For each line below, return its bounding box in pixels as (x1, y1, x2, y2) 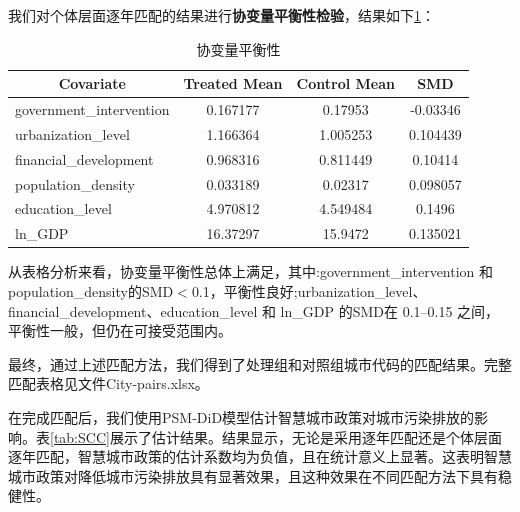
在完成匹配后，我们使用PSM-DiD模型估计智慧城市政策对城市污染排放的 (8, 406, 475, 427)
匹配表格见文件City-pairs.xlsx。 (8, 373, 209, 394)
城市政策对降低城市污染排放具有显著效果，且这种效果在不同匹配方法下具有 (8, 465, 498, 486)
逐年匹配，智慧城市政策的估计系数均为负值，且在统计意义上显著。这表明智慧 (8, 446, 512, 467)
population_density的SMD (8, 280, 174, 301)
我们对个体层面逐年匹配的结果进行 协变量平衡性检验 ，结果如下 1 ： (8, 5, 435, 25)
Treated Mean (183, 73, 283, 94)
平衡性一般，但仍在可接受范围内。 (8, 320, 232, 341)
